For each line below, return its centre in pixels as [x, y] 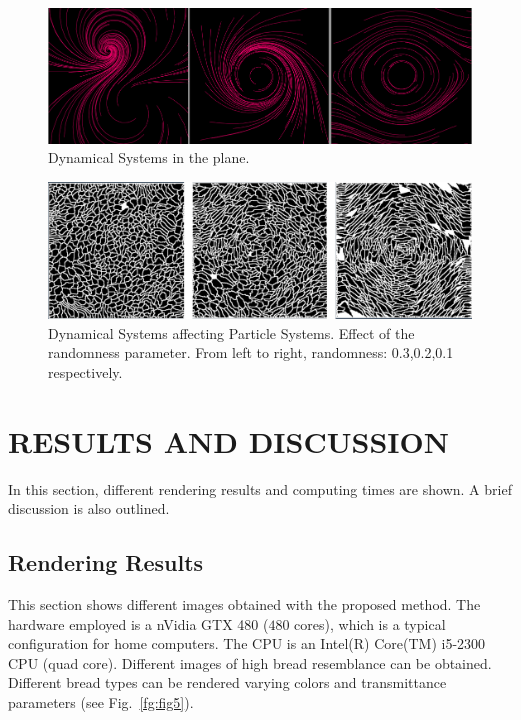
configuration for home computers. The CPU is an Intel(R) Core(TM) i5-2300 [247, 643]
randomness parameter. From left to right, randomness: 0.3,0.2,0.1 [251, 352]
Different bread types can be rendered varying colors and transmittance [227, 682]
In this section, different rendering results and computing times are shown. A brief [260, 488]
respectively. [85, 371]
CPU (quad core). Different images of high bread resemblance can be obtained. [250, 662]
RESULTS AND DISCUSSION [228, 440]
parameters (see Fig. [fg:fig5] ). [101, 702]
